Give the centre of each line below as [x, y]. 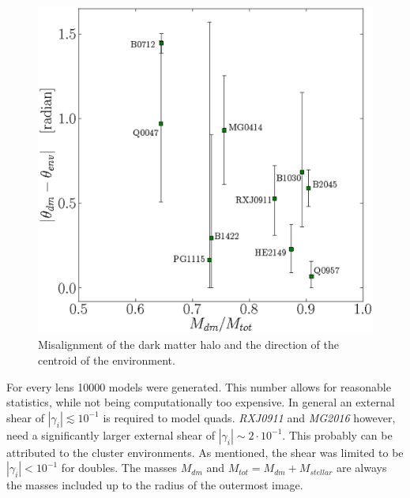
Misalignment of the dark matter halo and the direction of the [188, 344]
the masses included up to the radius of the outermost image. [155, 485]
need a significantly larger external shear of [111, 434]
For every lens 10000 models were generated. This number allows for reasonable [199, 386]
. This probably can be [337, 434]
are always [362, 468]
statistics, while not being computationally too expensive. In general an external [201, 402]
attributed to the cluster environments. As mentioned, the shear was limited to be [205, 452]
